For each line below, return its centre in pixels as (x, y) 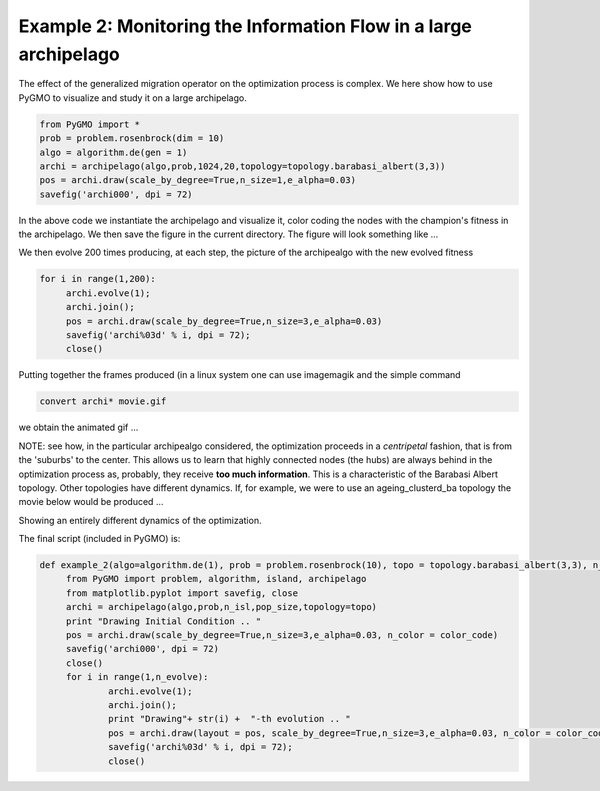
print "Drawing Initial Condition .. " (163, 621)
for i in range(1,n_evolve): (137, 677)
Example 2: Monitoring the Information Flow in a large (245, 26)
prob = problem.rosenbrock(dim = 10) (132, 138)
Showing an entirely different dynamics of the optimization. (140, 520)
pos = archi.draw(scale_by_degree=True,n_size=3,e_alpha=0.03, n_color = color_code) (282, 635)
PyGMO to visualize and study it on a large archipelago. (132, 97)
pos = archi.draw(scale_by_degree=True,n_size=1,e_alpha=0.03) (198, 180)
